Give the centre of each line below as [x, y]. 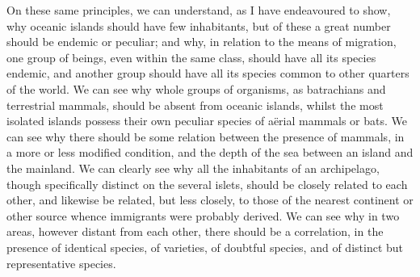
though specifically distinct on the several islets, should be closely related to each [207, 184]
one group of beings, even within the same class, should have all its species [191, 57]
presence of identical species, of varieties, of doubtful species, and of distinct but [205, 247]
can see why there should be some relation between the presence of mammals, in [206, 136]
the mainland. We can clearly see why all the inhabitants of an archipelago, [193, 168]
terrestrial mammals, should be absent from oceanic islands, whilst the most [195, 105]
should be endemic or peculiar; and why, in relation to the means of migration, [202, 42]
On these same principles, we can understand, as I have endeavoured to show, [199, 10]
